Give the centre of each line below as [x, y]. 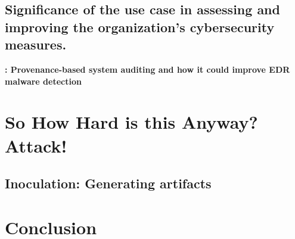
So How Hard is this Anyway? [131, 122]
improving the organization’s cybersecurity [140, 27]
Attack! [36, 145]
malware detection [43, 81]
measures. [36, 44]
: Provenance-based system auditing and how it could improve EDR [147, 69]
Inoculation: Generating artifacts [108, 183]
